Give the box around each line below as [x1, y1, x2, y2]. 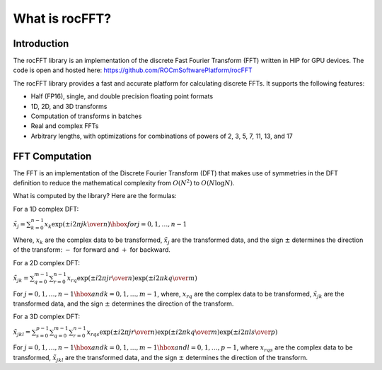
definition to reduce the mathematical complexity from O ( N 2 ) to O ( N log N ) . [13, 178, 235, 187]
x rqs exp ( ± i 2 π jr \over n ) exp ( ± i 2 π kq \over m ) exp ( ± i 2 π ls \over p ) [86, 328, 278, 337]
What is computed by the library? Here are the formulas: [13, 192, 177, 200]
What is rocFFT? [13, 11, 112, 26]
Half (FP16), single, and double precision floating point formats [30, 92, 214, 100]
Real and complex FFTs [30, 122, 99, 130]
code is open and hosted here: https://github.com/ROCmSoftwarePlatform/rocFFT [13, 66, 253, 74]
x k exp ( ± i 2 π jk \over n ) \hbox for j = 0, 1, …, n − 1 [44, 220, 187, 230]
